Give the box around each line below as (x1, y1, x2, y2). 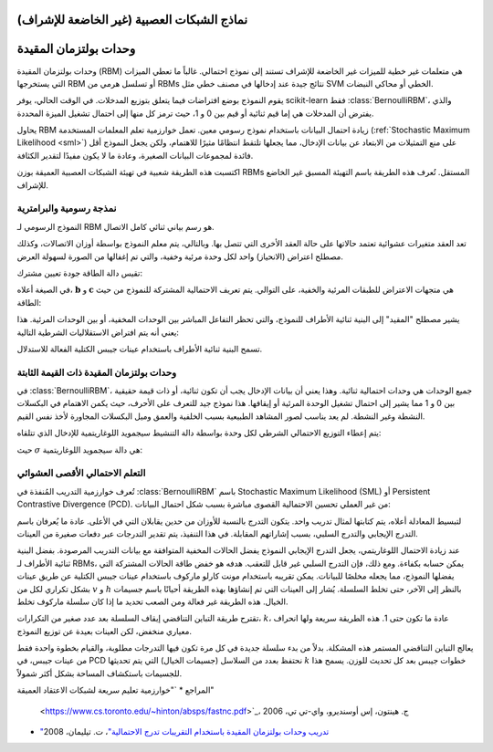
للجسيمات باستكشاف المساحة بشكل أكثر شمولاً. (16, 667, 183, 679)
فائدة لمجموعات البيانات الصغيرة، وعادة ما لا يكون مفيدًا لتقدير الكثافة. (16, 150, 254, 161)
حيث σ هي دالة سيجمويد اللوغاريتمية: (16, 444, 143, 455)
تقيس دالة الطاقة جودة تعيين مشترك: (16, 267, 143, 278)
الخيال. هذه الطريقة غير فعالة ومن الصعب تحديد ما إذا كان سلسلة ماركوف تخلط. (16, 596, 288, 607)
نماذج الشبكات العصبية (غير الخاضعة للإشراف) (16, 12, 248, 27)
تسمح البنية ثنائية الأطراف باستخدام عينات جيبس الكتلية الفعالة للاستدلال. (16, 343, 263, 354)
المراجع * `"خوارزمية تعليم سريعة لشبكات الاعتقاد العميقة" (16, 684, 215, 695)
